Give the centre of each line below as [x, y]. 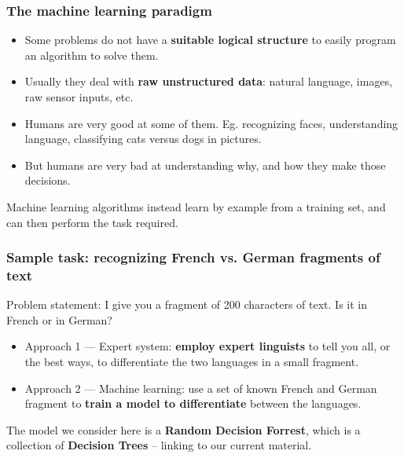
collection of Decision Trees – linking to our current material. [159, 445]
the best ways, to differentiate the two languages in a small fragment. [192, 362]
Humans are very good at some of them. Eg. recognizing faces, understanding [211, 123]
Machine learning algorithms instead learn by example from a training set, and [196, 206]
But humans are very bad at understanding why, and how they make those [205, 165]
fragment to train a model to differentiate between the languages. [193, 403]
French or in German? [59, 319]
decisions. [48, 180]
